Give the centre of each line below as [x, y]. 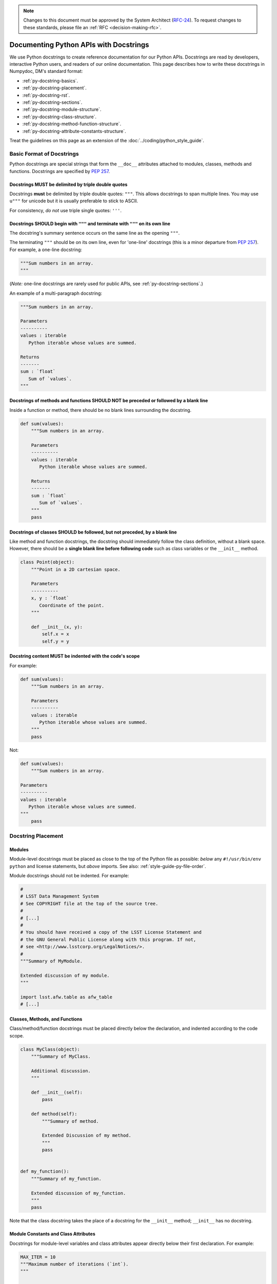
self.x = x [55, 634]
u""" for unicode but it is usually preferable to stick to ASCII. [74, 201]
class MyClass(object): [50, 1049]
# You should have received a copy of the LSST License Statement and [111, 932]
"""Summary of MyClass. [61, 1056]
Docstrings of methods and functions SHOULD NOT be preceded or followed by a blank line [109, 401]
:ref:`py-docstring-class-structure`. [60, 117]
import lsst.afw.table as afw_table [66, 997]
